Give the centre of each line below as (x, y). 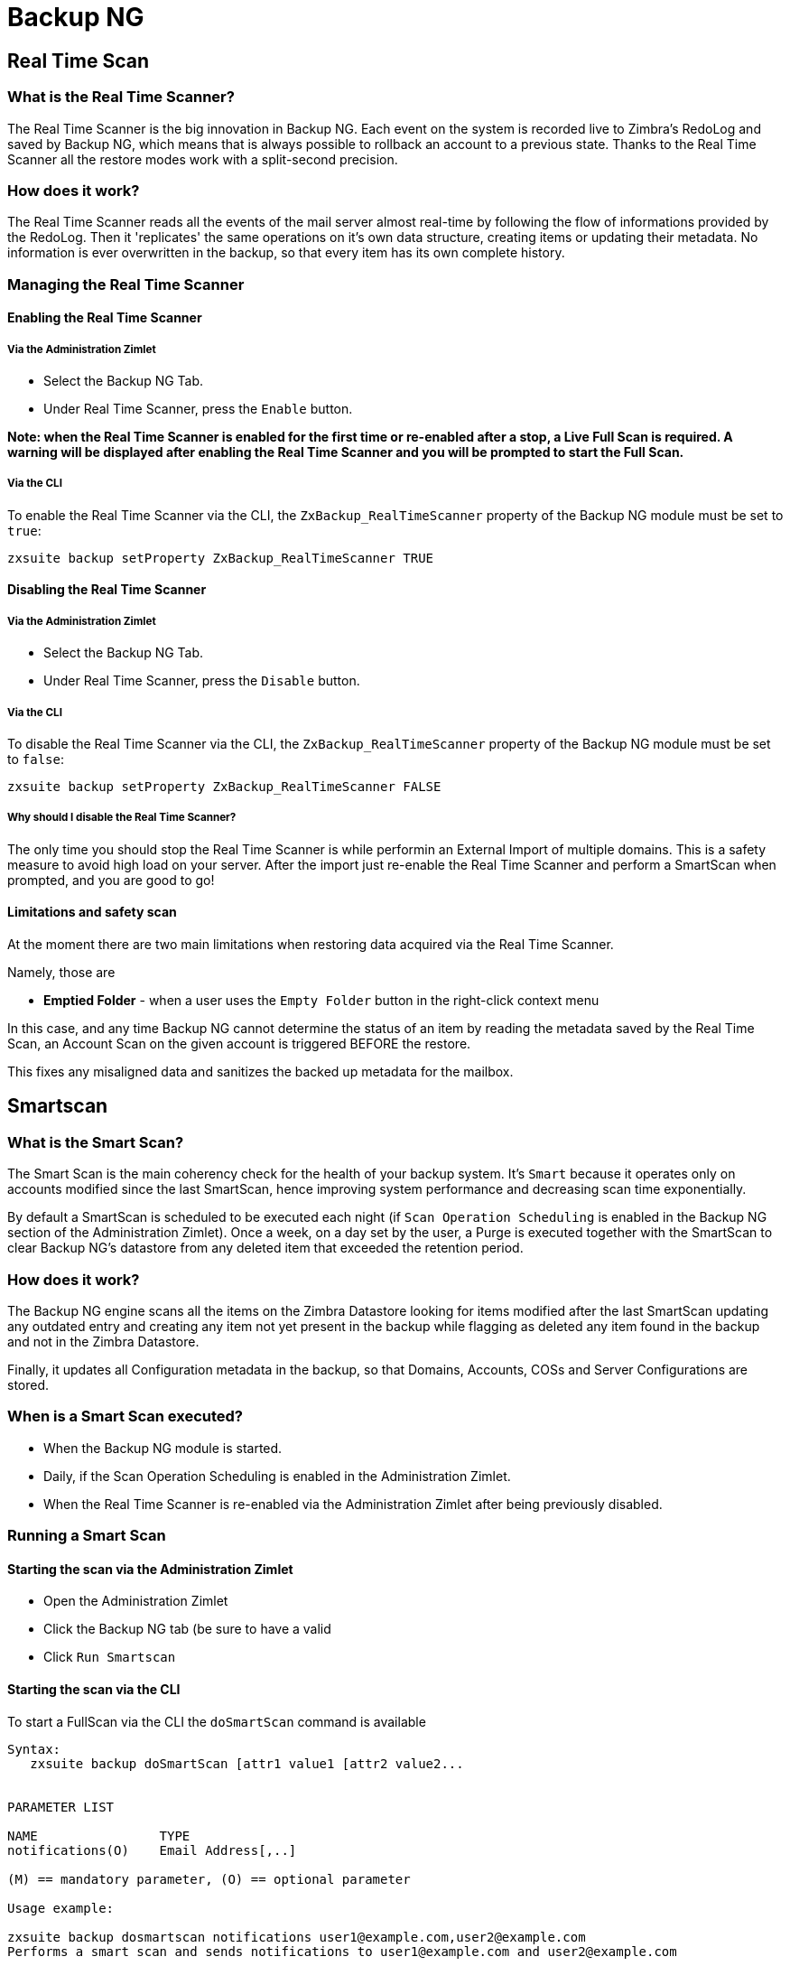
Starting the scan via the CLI (94, 1689)
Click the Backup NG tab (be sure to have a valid (187, 1629)
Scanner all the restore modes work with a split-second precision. (203, 159)
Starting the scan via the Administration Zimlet (150, 1569)
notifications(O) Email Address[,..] (152, 1850)
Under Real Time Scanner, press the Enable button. (198, 409)
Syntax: (34, 1749)
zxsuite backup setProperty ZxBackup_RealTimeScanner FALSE (224, 787)
